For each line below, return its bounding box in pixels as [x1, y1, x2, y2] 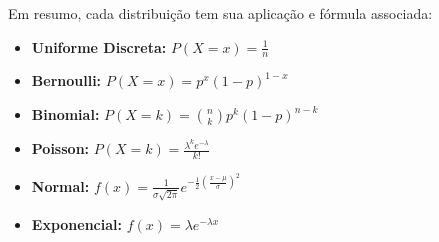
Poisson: [31, 138, 90, 159]
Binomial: [31, 104, 100, 125]
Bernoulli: [31, 70, 102, 91]
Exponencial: [31, 213, 122, 234]
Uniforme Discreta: [31, 36, 167, 57]
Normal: [31, 175, 90, 196]
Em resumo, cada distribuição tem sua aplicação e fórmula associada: [8, 3, 433, 23]
